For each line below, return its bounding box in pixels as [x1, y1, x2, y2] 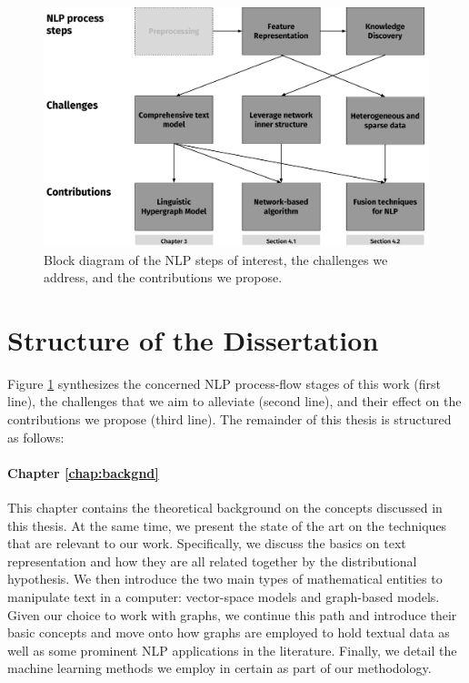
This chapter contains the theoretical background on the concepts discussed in [7, 498, 443, 516]
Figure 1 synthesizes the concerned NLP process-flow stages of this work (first [7, 373, 442, 392]
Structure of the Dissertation [7, 321, 379, 358]
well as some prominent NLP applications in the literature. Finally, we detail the [7, 640, 457, 659]
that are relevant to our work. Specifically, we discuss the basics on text [7, 534, 406, 553]
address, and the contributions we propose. [44, 268, 283, 287]
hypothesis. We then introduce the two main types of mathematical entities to [7, 569, 443, 588]
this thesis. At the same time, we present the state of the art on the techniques [7, 515, 447, 535]
